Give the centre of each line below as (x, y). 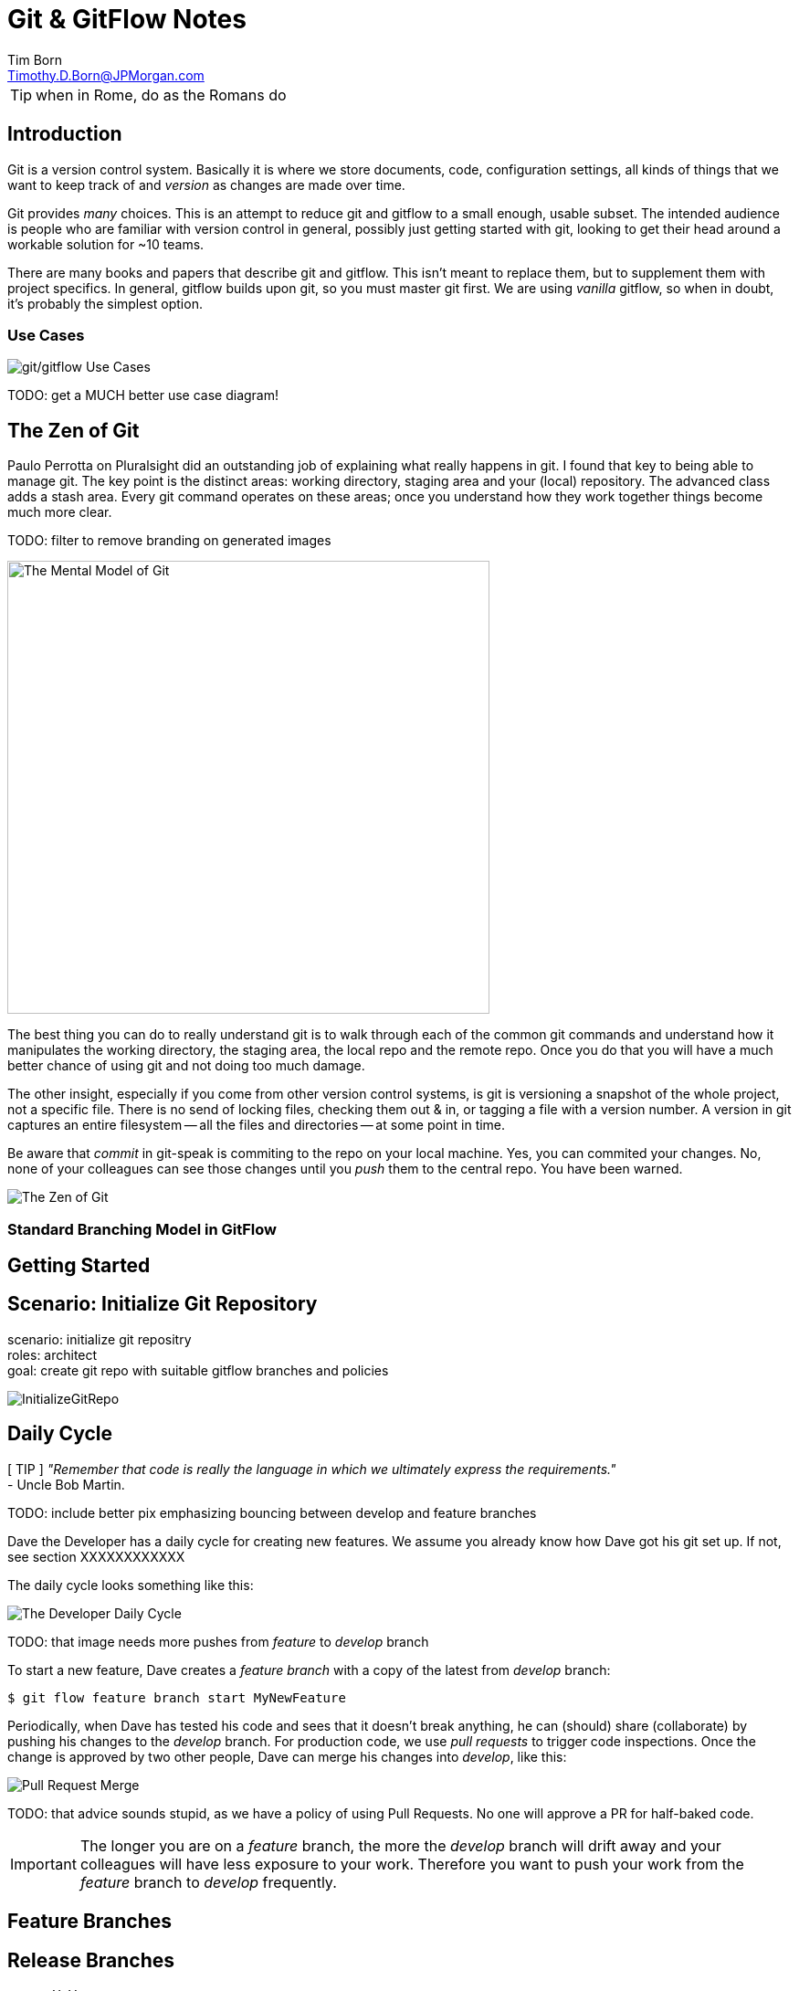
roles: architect (53, 1354)
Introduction (65, 134)
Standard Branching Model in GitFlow (142, 1229)
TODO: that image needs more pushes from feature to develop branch (218, 1641)
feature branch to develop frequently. (208, 1882)
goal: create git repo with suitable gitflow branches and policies (198, 1370)
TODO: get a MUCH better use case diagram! (143, 395)
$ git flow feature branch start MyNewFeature (177, 1697)
